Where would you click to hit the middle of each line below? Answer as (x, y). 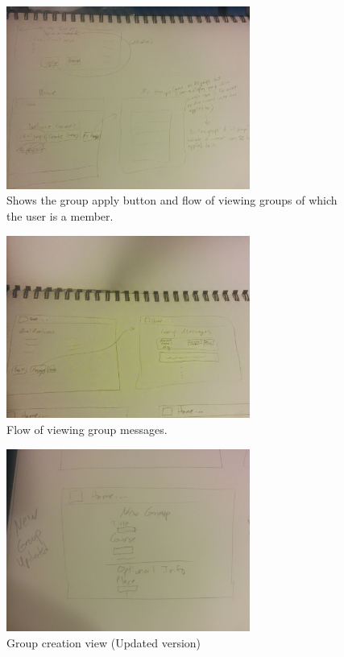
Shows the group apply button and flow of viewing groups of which (172, 200)
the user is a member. (60, 215)
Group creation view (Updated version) (104, 642)
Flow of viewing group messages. (87, 429)
